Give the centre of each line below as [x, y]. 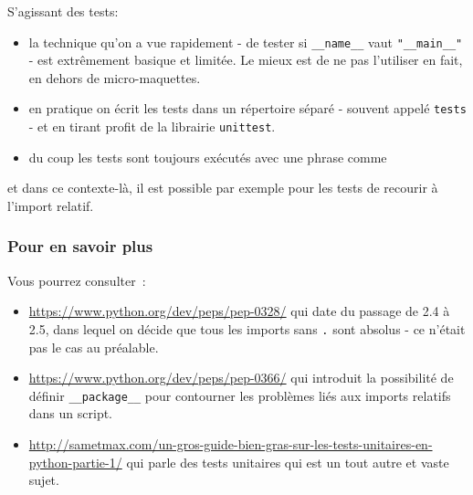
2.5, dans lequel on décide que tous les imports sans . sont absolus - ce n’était [247, 328]
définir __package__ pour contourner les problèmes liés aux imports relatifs [240, 395]
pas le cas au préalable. [94, 347]
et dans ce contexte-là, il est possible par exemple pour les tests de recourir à [223, 188]
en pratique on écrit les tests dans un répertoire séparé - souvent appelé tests [247, 108]
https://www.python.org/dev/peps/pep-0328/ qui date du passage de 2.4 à [239, 311]
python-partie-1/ [75, 462]
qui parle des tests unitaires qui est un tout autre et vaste [288, 462]
